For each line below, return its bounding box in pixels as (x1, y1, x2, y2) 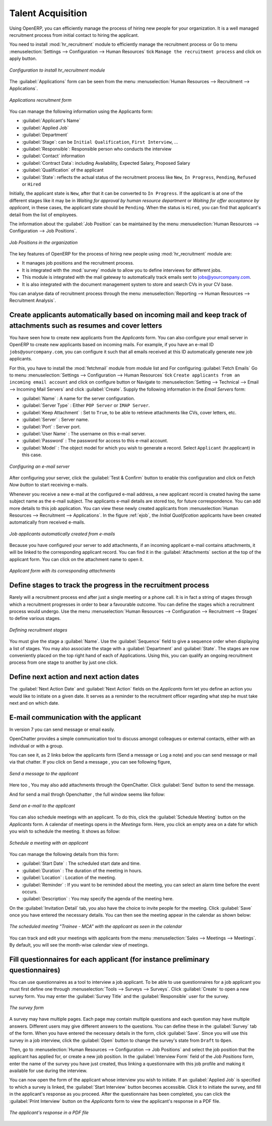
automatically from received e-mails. (9, 519, 86, 525)
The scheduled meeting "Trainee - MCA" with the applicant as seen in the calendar (9, 923, 182, 929)
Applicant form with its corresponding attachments (9, 568, 116, 574)
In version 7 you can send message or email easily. (9, 726, 115, 732)
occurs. (22, 889, 38, 895)
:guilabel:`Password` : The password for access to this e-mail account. (22, 437, 168, 444)
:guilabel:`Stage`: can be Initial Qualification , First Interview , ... (22, 139, 178, 145)
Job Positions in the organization (9, 239, 78, 245)
